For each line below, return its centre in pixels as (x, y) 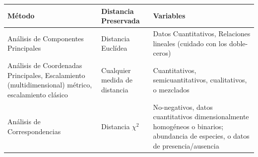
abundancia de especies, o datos (201, 136)
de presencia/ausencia (186, 145)
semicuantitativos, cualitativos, (200, 80)
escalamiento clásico (38, 94)
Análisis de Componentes (46, 38)
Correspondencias (34, 131)
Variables (169, 16)
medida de (117, 80)
